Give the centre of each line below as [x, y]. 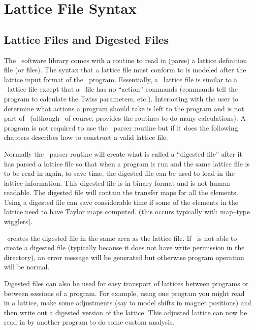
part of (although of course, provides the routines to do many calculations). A [125, 118]
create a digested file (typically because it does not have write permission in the [124, 247]
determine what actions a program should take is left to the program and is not [124, 108]
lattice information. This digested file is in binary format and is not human [117, 182]
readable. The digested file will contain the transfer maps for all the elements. [121, 192]
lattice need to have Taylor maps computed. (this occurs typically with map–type [127, 212]
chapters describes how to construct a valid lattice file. [86, 137]
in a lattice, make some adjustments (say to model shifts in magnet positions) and [128, 303]
